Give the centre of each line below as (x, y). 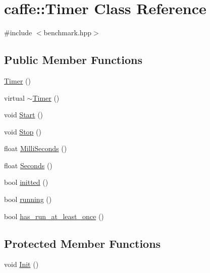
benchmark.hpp (68, 32)
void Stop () (23, 131)
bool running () (28, 199)
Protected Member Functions (83, 243)
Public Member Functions (73, 60)
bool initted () (26, 182)
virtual (14, 97)
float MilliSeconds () (36, 148)
